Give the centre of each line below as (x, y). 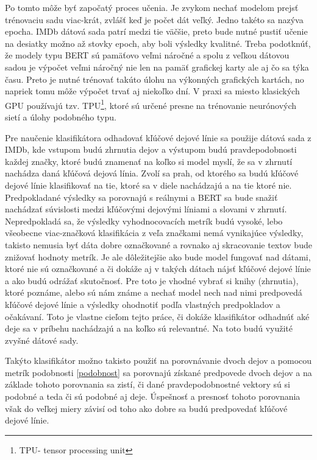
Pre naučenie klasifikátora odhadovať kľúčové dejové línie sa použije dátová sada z (158, 137)
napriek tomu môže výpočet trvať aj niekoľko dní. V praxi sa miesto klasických (152, 91)
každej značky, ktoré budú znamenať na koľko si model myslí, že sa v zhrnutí (149, 161)
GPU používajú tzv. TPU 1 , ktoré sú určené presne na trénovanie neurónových (151, 104)
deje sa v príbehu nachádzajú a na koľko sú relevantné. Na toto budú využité (149, 328)
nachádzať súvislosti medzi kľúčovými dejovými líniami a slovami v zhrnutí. (146, 209)
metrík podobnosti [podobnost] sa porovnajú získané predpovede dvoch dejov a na (158, 372)
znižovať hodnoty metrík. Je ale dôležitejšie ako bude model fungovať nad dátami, (158, 256)
